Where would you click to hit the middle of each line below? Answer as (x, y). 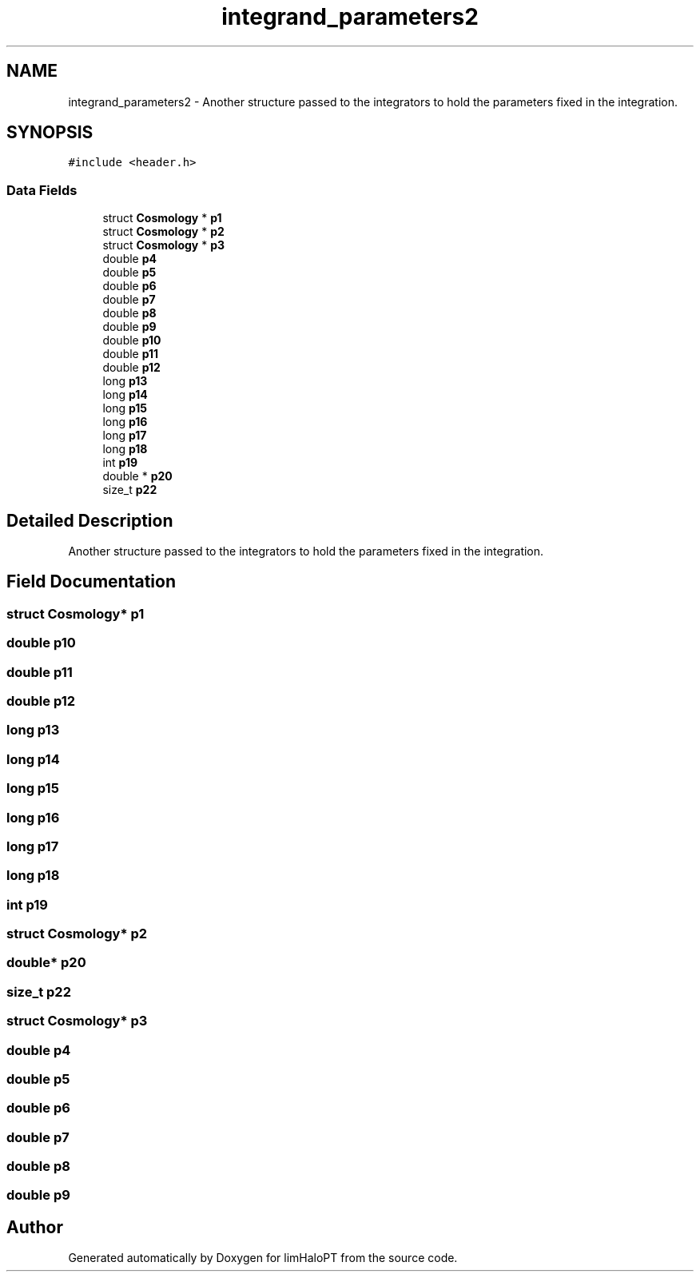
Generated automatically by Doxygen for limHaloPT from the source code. (263, 1258)
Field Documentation (91, 582)
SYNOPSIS (50, 133)
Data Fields (42, 190)
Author (35, 1227)
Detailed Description (90, 520)
